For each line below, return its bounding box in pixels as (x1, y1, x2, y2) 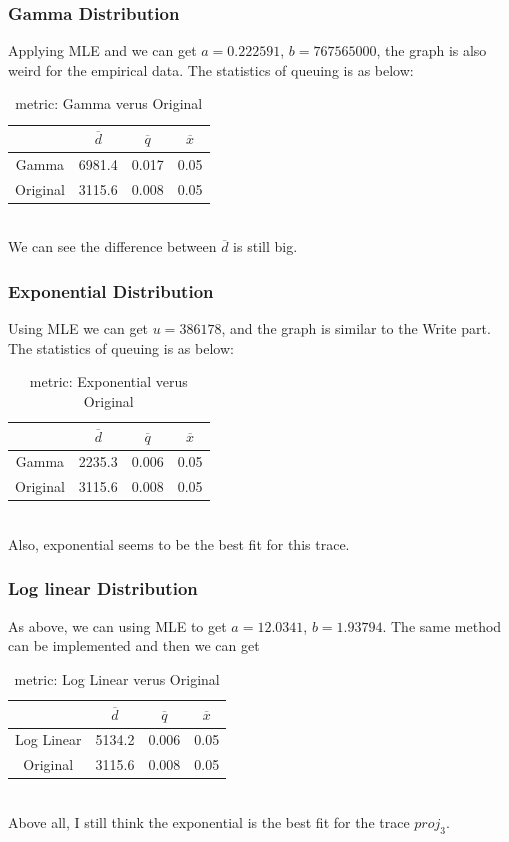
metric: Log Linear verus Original (14, 668, 220, 689)
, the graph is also (376, 40, 487, 61)
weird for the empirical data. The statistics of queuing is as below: (8, 59, 414, 80)
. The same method (382, 615, 502, 636)
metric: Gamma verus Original (15, 93, 203, 114)
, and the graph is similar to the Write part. (221, 318, 491, 339)
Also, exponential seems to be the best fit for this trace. (8, 533, 350, 554)
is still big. (233, 236, 298, 257)
